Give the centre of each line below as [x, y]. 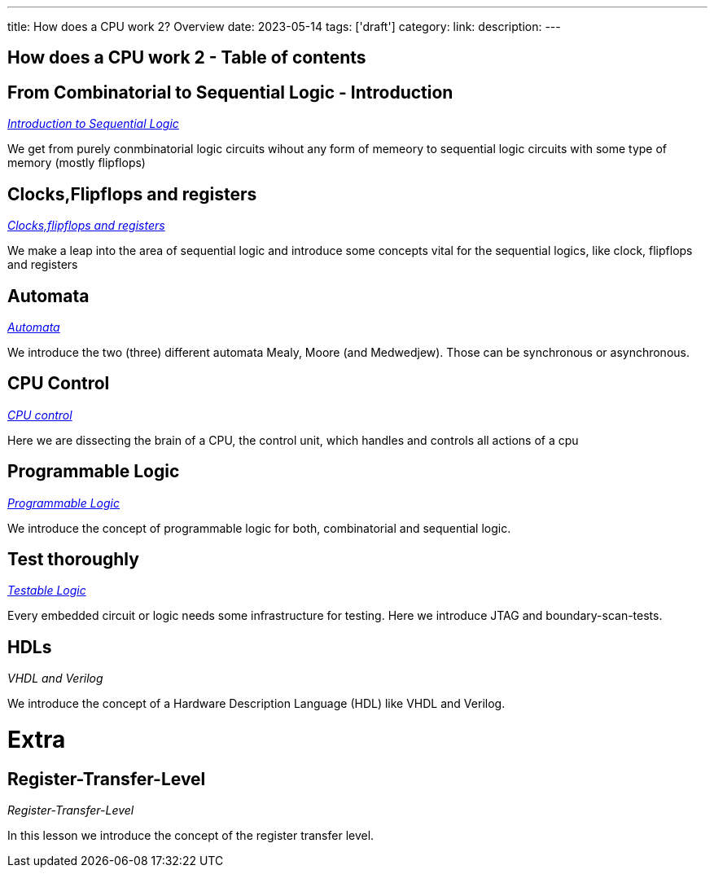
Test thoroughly [73, 560]
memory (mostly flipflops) [77, 163]
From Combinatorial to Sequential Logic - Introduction [230, 92]
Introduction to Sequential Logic [93, 124]
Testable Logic [47, 591]
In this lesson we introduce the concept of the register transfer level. [191, 836]
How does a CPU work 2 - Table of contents [187, 58]
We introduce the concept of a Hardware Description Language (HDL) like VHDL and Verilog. [256, 704]
